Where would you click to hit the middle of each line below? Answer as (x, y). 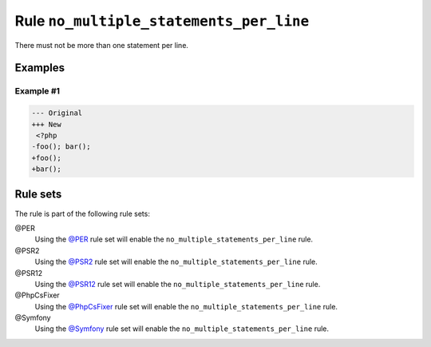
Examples (40, 68)
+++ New (46, 124)
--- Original (57, 113)
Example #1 (37, 91)
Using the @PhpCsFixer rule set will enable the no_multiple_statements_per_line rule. (186, 306)
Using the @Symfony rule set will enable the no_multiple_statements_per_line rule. (182, 329)
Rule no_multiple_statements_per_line (162, 21)
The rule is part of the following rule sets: (83, 213)
